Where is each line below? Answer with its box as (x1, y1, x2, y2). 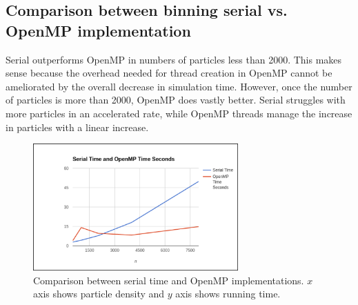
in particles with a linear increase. (6, 119, 149, 134)
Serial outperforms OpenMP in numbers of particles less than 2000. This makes (6, 52, 342, 66)
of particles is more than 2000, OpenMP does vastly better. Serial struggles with (6, 92, 346, 107)
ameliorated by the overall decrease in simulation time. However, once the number (6, 79, 352, 93)
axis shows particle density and (33, 286, 165, 301)
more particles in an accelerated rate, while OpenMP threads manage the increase (6, 106, 352, 120)
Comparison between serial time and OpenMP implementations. (33, 273, 304, 287)
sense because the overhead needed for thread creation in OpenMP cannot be (6, 66, 332, 80)
